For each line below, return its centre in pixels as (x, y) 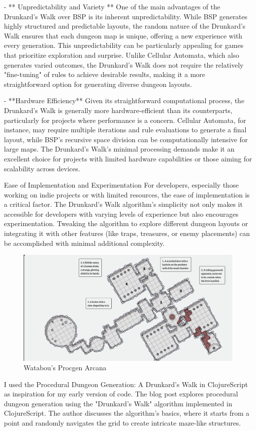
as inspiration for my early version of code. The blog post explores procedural (121, 394)
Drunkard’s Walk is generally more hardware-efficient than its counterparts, (118, 110)
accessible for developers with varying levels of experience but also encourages (121, 214)
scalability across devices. (42, 168)
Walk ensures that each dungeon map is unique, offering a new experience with (123, 35)
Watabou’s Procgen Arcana (65, 368)
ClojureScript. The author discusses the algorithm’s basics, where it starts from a (127, 413)
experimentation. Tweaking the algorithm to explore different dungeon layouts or (126, 223)
